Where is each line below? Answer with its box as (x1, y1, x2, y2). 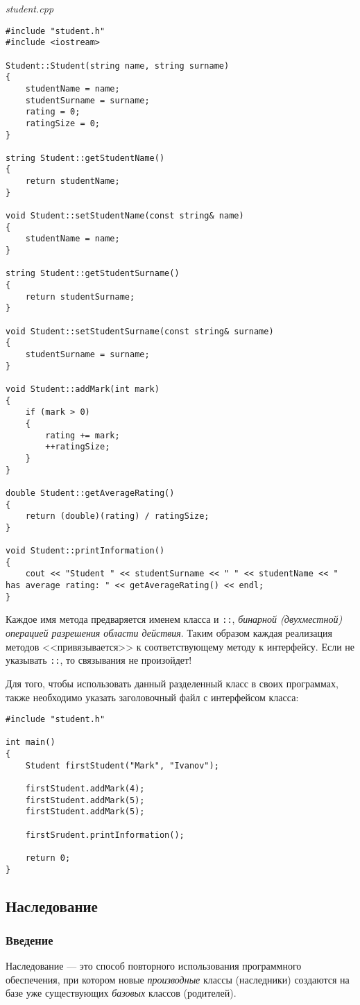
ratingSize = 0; (25, 118, 101, 128)
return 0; (25, 852, 71, 863)
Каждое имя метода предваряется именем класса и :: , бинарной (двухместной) (6, 612, 343, 626)
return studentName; (25, 176, 120, 187)
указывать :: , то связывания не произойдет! (6, 653, 192, 667)
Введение (6, 931, 53, 948)
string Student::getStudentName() (6, 153, 165, 163)
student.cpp (6, 1, 54, 15)
